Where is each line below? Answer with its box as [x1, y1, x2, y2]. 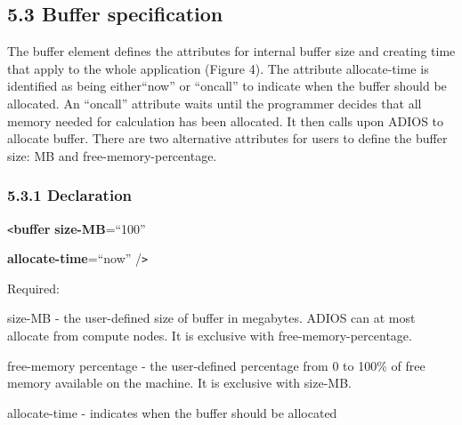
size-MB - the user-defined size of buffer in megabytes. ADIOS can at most [7, 309, 416, 327]
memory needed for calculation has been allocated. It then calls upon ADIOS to [7, 111, 444, 130]
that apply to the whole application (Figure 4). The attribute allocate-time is [7, 59, 429, 77]
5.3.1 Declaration [7, 184, 132, 206]
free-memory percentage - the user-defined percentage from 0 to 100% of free [7, 356, 426, 374]
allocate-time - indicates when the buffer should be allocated [7, 403, 337, 421]
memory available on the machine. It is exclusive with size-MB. [7, 373, 352, 392]
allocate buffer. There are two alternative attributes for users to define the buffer [7, 129, 448, 148]
